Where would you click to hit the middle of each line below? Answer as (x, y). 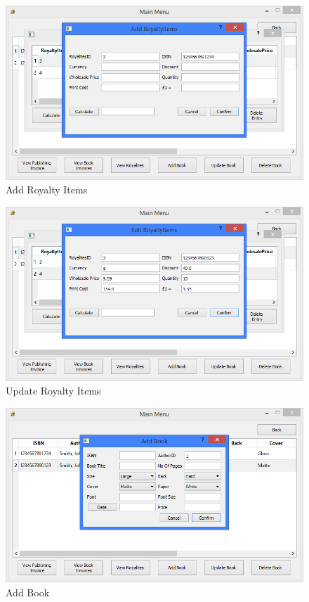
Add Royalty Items (47, 190)
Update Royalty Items (53, 391)
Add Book (28, 592)
